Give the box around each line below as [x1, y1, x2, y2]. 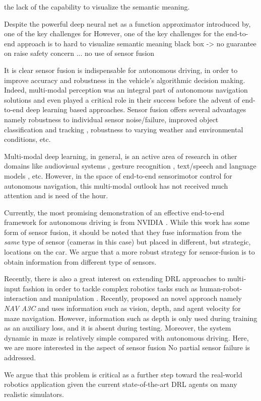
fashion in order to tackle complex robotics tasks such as [23, 283, 198, 293]
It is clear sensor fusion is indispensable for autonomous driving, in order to [4, 64, 238, 75]
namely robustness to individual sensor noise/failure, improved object [4, 114, 219, 124]
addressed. [4, 352, 36, 362]
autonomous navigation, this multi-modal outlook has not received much [4, 180, 228, 191]
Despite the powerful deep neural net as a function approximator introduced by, [4, 18, 251, 29]
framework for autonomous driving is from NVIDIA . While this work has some [4, 217, 250, 227]
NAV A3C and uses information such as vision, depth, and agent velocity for [4, 303, 241, 313]
